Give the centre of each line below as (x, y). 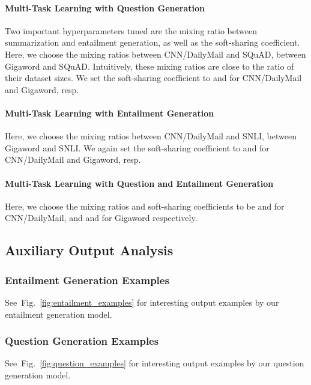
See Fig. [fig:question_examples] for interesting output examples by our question (155, 363)
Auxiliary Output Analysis (89, 250)
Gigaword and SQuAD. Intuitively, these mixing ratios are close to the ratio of (149, 66)
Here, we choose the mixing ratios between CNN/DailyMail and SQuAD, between (155, 54)
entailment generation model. (59, 314)
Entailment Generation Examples (87, 280)
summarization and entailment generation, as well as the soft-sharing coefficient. (152, 42)
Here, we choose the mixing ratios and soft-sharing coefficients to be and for (145, 206)
